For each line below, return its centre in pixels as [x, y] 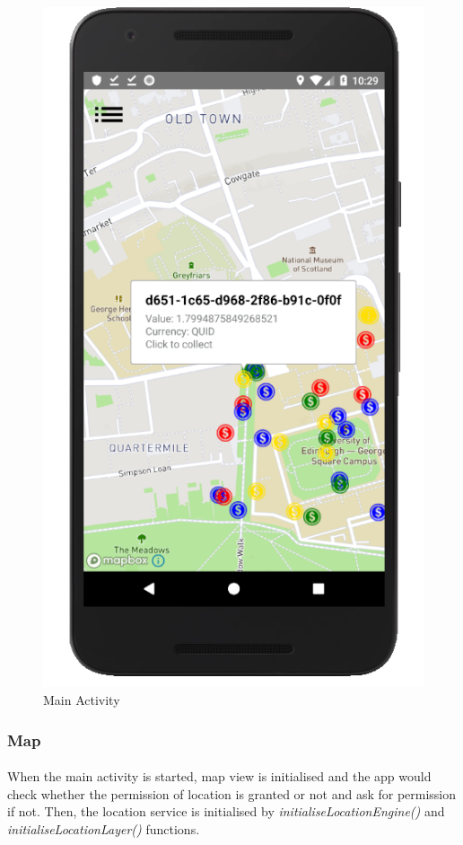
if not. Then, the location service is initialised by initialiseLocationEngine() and [226, 811]
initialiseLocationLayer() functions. [104, 828]
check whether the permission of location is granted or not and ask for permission [232, 793]
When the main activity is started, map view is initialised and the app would [219, 776]
